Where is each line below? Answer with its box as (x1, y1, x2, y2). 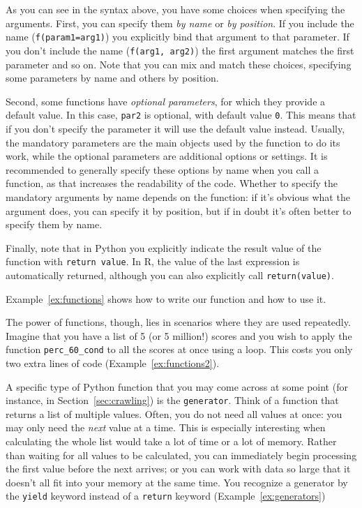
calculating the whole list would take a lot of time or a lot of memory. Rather (6, 434, 337, 449)
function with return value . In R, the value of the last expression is (6, 254, 300, 269)
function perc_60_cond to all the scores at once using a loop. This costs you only (6, 342, 353, 357)
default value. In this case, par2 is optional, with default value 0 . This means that (6, 107, 356, 122)
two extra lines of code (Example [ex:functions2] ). (6, 356, 220, 371)
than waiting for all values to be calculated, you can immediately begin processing (6, 447, 357, 462)
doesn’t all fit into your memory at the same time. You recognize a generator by (6, 475, 348, 489)
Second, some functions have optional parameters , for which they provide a (6, 94, 326, 108)
